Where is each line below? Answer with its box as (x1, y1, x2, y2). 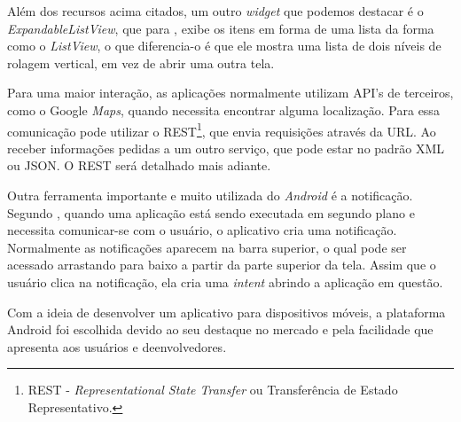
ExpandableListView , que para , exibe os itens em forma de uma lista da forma (7, 19, 434, 37)
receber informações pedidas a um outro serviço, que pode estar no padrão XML (7, 138, 445, 157)
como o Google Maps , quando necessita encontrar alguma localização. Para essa (7, 100, 440, 119)
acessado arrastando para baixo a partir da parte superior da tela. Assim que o (7, 255, 436, 274)
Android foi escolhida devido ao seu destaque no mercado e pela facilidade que (7, 320, 434, 339)
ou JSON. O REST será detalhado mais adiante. (7, 156, 271, 175)
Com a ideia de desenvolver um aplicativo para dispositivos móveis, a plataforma (7, 302, 446, 321)
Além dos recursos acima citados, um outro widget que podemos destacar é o (7, 2, 424, 20)
